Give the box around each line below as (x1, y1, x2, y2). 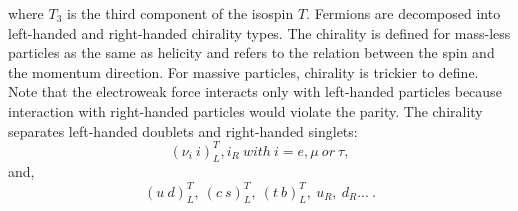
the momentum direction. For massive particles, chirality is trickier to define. (8, 61, 479, 82)
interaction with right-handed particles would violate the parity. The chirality (8, 100, 483, 121)
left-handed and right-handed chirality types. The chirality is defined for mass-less (8, 22, 511, 43)
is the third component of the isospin (67, 3, 294, 23)
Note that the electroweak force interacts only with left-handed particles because (8, 81, 502, 102)
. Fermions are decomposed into (306, 3, 501, 23)
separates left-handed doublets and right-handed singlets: (8, 120, 358, 141)
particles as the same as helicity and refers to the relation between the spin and (8, 42, 495, 63)
